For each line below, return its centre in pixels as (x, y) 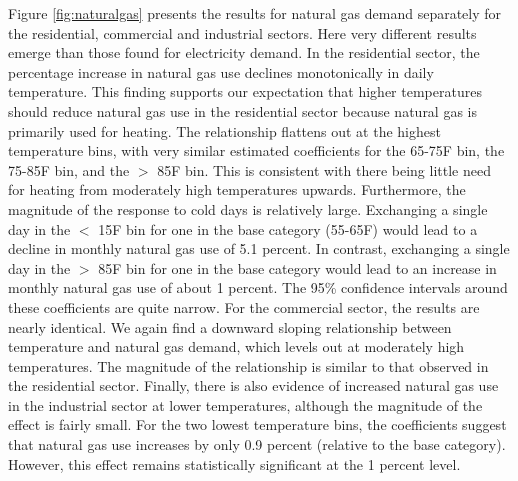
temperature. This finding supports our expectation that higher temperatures (245, 91)
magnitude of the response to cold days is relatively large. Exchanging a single (248, 208)
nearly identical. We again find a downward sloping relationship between (230, 326)
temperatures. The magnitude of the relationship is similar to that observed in (248, 365)
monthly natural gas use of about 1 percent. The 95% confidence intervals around (258, 287)
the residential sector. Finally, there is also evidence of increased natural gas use (253, 385)
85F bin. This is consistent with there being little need (324, 169)
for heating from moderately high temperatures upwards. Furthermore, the (237, 189)
